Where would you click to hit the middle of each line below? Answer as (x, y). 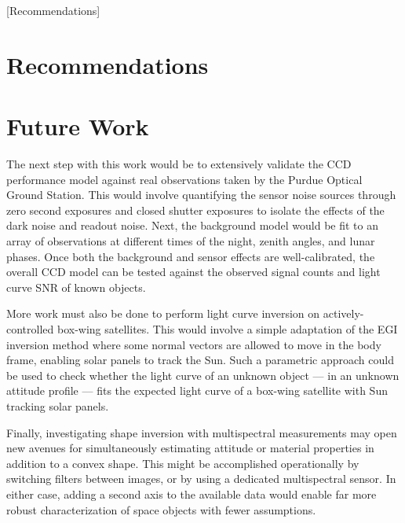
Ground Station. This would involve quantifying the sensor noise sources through (201, 195)
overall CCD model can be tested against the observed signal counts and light (193, 272)
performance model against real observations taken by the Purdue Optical (184, 179)
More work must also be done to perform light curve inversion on (163, 313)
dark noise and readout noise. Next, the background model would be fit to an (192, 225)
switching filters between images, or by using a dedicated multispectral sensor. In (201, 479)
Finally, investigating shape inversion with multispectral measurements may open (202, 432)
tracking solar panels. (58, 406)
